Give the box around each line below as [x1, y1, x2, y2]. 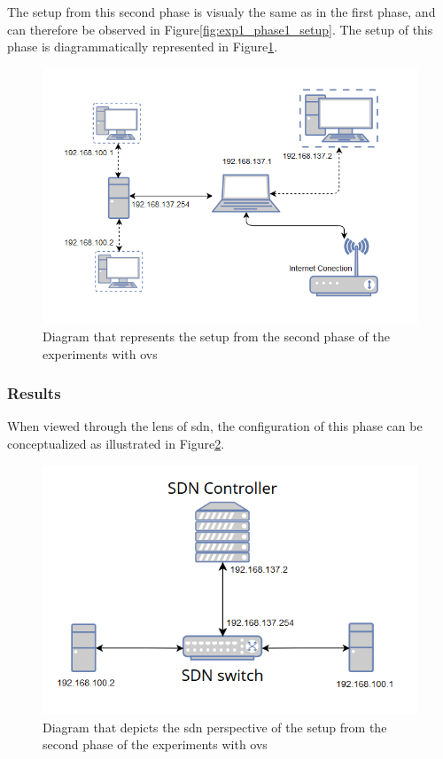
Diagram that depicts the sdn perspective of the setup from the [43, 717, 387, 736]
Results [7, 382, 61, 404]
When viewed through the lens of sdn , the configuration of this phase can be [7, 417, 423, 435]
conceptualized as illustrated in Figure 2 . [7, 434, 225, 452]
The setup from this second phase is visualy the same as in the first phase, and [7, 3, 436, 20]
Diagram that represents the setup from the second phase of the [43, 326, 390, 345]
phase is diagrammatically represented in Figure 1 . [7, 37, 278, 56]
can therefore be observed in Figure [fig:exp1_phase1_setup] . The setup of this [7, 20, 433, 38]
